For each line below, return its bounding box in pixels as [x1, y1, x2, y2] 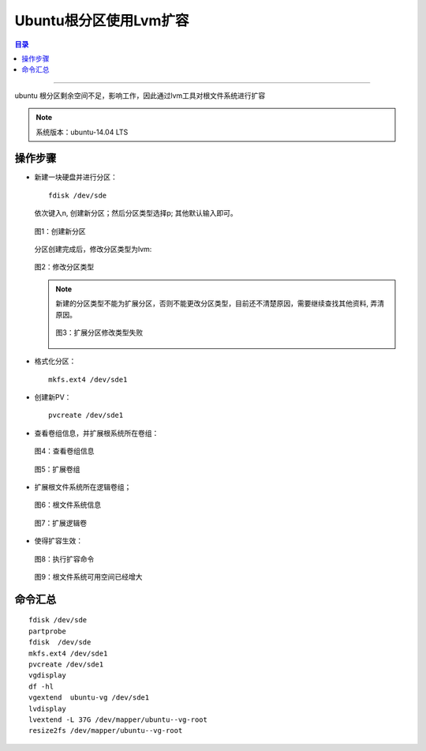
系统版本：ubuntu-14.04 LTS [35, 127, 129, 137]
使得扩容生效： [34, 536, 83, 546]
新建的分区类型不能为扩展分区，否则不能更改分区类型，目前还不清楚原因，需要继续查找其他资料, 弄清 [55, 299, 384, 308]
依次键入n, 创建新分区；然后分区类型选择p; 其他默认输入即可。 [34, 208, 237, 218]
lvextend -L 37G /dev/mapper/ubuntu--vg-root [28, 715, 208, 724]
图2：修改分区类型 [34, 262, 95, 272]
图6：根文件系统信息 [34, 500, 102, 509]
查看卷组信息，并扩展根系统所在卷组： [34, 428, 159, 437]
